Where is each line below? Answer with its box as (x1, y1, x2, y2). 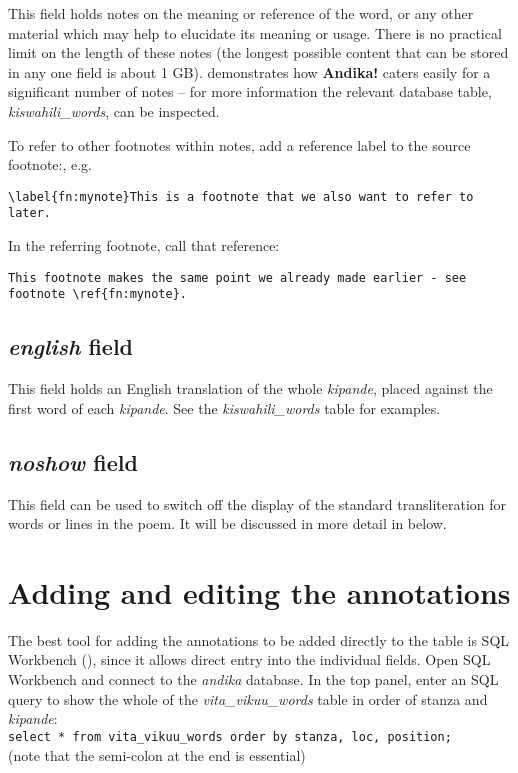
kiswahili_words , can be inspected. (8, 100, 220, 121)
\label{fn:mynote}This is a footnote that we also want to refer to (8, 189, 474, 204)
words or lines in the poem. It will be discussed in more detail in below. (8, 513, 447, 534)
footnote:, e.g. (8, 154, 93, 175)
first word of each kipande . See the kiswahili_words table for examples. (8, 397, 441, 418)
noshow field (8, 446, 138, 477)
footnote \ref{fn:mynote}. (8, 287, 187, 302)
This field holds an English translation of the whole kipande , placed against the (8, 378, 493, 399)
